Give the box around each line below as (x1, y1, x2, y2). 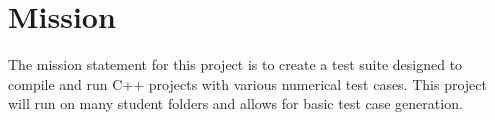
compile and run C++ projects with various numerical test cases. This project (8, 73, 487, 94)
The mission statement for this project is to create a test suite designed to (8, 54, 463, 75)
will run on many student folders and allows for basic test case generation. (8, 93, 463, 114)
